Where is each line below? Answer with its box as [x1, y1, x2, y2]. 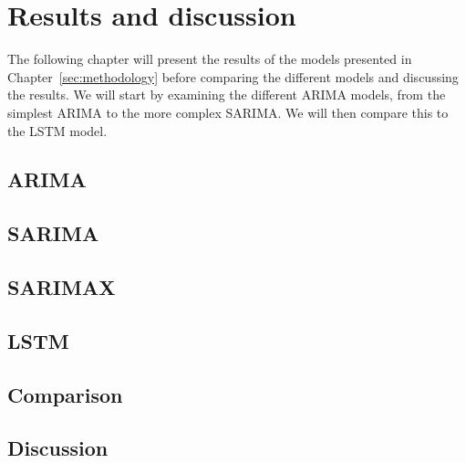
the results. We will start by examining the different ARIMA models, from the [7, 85, 446, 104]
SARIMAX [7, 273, 116, 301]
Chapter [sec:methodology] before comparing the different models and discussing [7, 67, 459, 86]
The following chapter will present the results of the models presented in [7, 49, 412, 68]
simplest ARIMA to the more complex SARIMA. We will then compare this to [7, 102, 449, 121]
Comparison [7, 380, 123, 408]
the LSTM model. [7, 121, 108, 140]
